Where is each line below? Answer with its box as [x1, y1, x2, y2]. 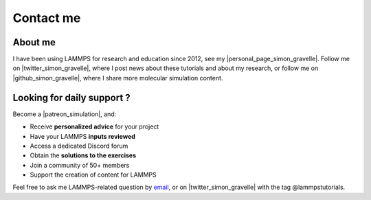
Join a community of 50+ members [30, 161, 130, 169]
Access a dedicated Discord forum [30, 142, 128, 150]
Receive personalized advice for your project [30, 122, 159, 131]
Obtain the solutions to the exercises [30, 151, 137, 159]
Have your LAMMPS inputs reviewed [30, 132, 135, 140]
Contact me [12, 10, 81, 25]
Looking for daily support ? [12, 91, 131, 103]
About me [12, 36, 56, 48]
